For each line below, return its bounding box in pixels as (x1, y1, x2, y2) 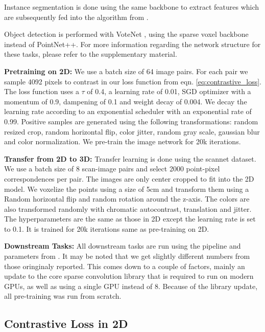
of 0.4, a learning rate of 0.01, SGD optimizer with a (87, 86, 251, 97)
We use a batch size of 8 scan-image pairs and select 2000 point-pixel (4, 163, 220, 174)
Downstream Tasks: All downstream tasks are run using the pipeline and (4, 240, 241, 251)
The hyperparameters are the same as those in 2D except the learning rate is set (4, 213, 256, 224)
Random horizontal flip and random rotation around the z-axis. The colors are (4, 193, 250, 204)
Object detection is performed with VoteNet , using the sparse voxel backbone (4, 29, 249, 39)
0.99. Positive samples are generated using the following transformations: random (4, 116, 258, 126)
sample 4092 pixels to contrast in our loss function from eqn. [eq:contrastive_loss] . (4, 76, 262, 86)
